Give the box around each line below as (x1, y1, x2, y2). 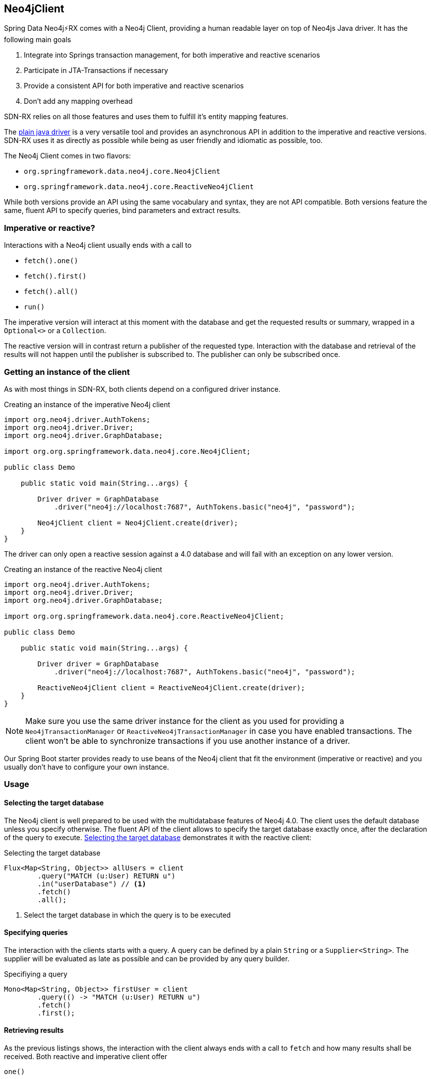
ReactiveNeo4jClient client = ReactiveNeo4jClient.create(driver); (37, 683, 305, 692)
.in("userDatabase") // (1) (37, 879, 146, 888)
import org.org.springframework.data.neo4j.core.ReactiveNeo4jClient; (4, 612, 284, 620)
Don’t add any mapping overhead (24, 97, 133, 106)
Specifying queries (4, 928, 68, 937)
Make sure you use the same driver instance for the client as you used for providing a (25, 716, 344, 726)
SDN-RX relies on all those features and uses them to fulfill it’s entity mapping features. (4, 112, 289, 121)
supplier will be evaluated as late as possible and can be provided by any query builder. (4, 954, 290, 963)
